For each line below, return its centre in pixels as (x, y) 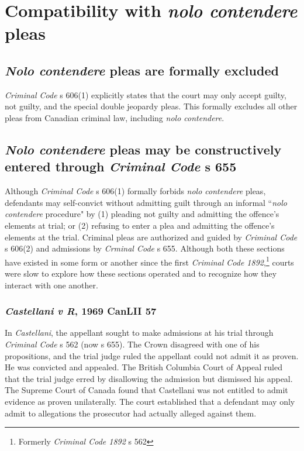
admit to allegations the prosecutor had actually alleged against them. (131, 413)
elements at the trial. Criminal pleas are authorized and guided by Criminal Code (151, 237)
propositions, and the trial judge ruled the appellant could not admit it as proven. (152, 355)
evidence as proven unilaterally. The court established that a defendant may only (150, 401)
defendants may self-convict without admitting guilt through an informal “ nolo (146, 202)
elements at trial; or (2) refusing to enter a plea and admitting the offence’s (140, 225)
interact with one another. (51, 285)
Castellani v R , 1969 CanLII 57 (81, 311)
